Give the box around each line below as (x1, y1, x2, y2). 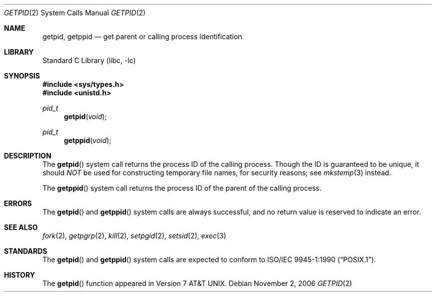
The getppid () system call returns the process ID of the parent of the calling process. (42, 184, 322, 192)
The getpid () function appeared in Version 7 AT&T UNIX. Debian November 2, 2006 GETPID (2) (42, 279, 352, 288)
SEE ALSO (4, 223, 38, 231)
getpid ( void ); (64, 112, 107, 121)
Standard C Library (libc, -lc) (42, 56, 136, 65)
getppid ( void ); (64, 136, 111, 145)
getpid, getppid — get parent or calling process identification (42, 32, 242, 41)
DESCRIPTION (4, 151, 52, 160)
